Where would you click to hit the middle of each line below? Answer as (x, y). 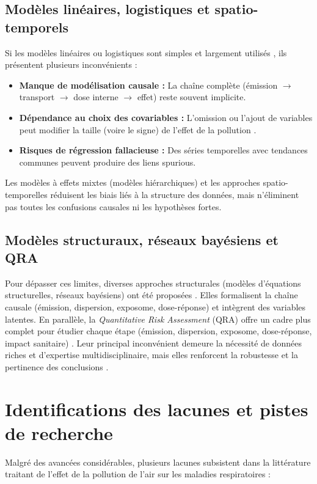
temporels (37, 27)
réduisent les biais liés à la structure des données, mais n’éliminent (175, 194)
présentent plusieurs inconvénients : (71, 64)
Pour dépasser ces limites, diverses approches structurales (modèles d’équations (153, 283)
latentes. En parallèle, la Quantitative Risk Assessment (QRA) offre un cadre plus (158, 319)
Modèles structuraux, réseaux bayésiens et (142, 239)
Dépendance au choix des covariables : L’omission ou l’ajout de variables (166, 117)
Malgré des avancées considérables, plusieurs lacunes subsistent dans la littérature (158, 462)
